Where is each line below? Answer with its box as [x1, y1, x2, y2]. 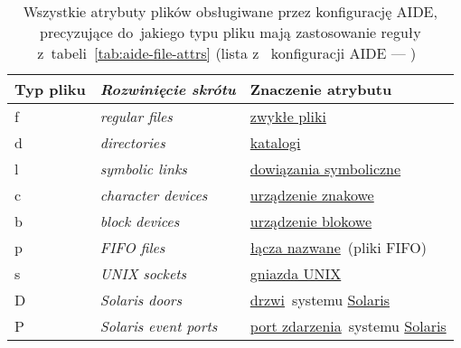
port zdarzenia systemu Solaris [249, 315, 447, 336]
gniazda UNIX [249, 263, 342, 284]
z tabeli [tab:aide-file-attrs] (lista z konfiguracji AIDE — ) [37, 42, 417, 63]
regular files [99, 106, 173, 127]
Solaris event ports [99, 315, 218, 336]
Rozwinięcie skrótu [99, 79, 236, 99]
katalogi [249, 132, 301, 153]
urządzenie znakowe [249, 184, 374, 205]
